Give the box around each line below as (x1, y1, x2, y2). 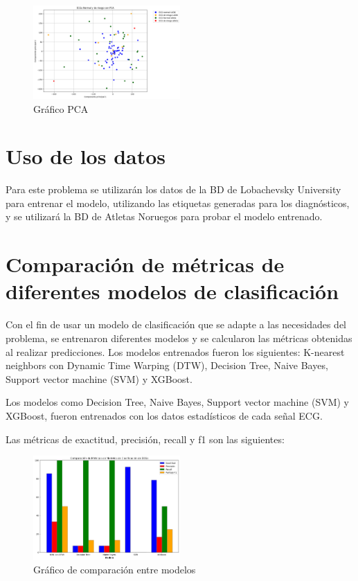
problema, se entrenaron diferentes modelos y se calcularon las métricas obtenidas (6, 330, 352, 345)
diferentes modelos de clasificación (6, 277, 339, 305)
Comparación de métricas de (6, 250, 285, 278)
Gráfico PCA (33, 101, 89, 116)
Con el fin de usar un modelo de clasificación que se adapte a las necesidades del (6, 317, 346, 332)
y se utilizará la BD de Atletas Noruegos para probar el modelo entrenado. (6, 209, 323, 224)
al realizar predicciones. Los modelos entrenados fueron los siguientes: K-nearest (6, 344, 345, 359)
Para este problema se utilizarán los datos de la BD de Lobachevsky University (6, 182, 341, 197)
